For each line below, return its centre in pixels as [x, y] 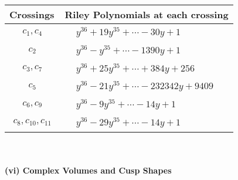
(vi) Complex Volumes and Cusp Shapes [88, 170]
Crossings [32, 14]
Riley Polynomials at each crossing [147, 14]
